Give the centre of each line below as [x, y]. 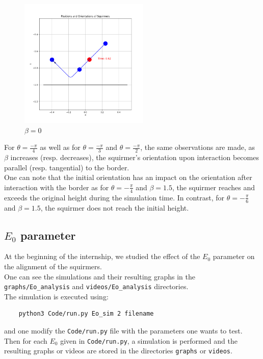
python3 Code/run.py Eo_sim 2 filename [86, 314]
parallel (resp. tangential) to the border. [67, 167]
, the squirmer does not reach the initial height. [115, 207]
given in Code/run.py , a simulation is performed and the [149, 340]
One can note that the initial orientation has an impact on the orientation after [128, 177]
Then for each [26, 340]
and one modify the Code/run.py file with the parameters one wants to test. [123, 331]
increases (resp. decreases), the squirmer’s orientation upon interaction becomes [135, 157]
